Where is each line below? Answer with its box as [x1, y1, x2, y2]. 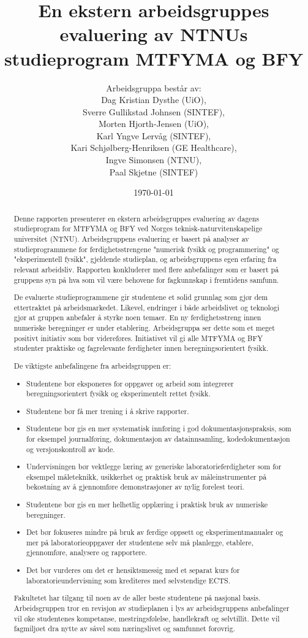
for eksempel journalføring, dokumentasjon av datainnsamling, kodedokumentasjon [26, 433, 290, 444]
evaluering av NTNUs [59, 21, 248, 47]
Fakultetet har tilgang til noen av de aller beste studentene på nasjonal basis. [13, 593, 261, 603]
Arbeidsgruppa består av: [106, 81, 201, 94]
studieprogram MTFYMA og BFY [4, 45, 304, 71]
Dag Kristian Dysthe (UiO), [101, 93, 206, 106]
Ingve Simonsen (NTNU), [105, 153, 202, 166]
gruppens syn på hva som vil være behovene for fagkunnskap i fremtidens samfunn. [13, 274, 279, 285]
